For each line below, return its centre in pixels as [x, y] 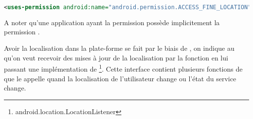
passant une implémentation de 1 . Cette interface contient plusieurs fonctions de [123, 68]
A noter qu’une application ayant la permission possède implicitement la [112, 22]
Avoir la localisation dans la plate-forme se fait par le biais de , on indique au [119, 48]
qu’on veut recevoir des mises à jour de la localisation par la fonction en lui [116, 57]
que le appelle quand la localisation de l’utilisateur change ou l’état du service [120, 78]
